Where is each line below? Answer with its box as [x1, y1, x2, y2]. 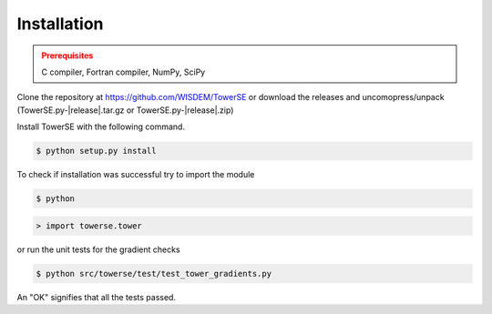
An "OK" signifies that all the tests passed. [16, 291, 177, 302]
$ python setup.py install [36, 146, 157, 157]
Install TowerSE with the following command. [16, 121, 186, 132]
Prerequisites [41, 50, 94, 61]
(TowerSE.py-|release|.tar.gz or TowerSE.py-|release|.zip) [16, 105, 234, 116]
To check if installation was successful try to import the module [16, 169, 255, 180]
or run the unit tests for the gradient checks [16, 244, 181, 255]
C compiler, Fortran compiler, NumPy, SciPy [41, 66, 206, 77]
